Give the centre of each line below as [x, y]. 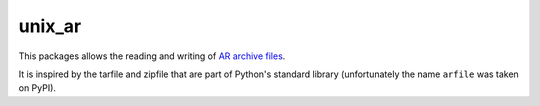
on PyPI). [37, 88]
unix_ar [50, 26]
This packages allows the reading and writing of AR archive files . [152, 56]
